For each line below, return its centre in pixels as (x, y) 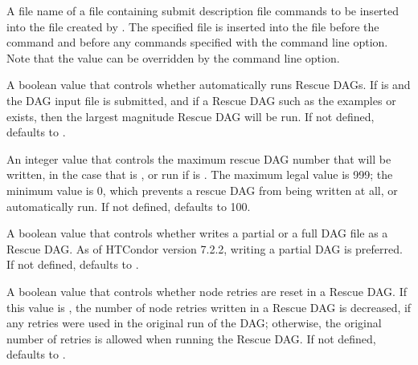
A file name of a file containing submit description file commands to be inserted (203, 10)
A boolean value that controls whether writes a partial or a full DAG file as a (197, 233)
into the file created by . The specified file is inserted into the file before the (193, 26)
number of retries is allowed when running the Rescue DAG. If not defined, (191, 338)
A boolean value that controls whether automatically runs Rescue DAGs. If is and (209, 85)
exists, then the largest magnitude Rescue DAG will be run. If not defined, (191, 116)
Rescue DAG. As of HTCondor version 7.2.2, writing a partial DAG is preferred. (205, 248)
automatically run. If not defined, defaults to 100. (129, 206)
